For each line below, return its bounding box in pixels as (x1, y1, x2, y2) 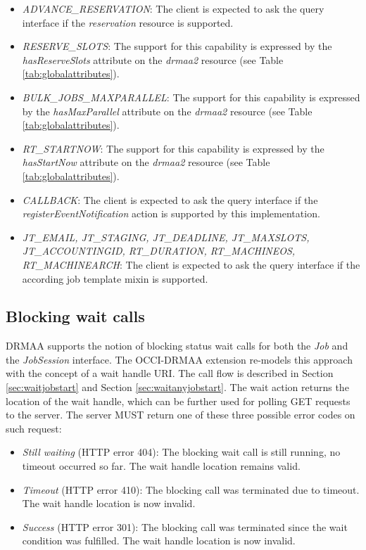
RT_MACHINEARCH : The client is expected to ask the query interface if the (22, 257, 360, 271)
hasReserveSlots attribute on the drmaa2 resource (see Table (22, 52, 284, 67)
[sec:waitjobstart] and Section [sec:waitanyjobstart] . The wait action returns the (6, 380, 349, 395)
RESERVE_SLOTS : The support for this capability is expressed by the (22, 39, 332, 53)
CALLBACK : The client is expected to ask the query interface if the (22, 192, 318, 207)
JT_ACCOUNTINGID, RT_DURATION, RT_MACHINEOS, (22, 243, 296, 258)
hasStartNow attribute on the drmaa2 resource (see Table (22, 155, 270, 170)
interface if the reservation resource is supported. (22, 15, 234, 30)
